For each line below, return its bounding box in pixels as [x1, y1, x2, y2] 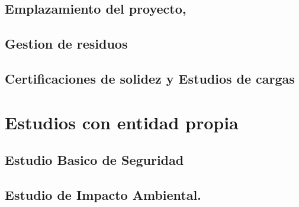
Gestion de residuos [5, 34, 128, 53]
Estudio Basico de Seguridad [5, 151, 184, 169]
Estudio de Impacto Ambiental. [5, 185, 201, 203]
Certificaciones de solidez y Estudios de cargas [5, 69, 295, 87]
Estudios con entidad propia [5, 110, 239, 134]
